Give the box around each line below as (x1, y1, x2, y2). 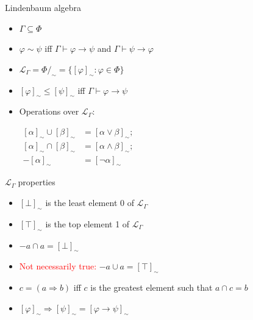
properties (18, 176, 55, 188)
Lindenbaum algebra (5, 1, 82, 13)
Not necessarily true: (19, 260, 97, 272)
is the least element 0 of (45, 196, 134, 209)
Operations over (19, 105, 79, 118)
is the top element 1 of (45, 217, 130, 230)
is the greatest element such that (90, 281, 213, 294)
